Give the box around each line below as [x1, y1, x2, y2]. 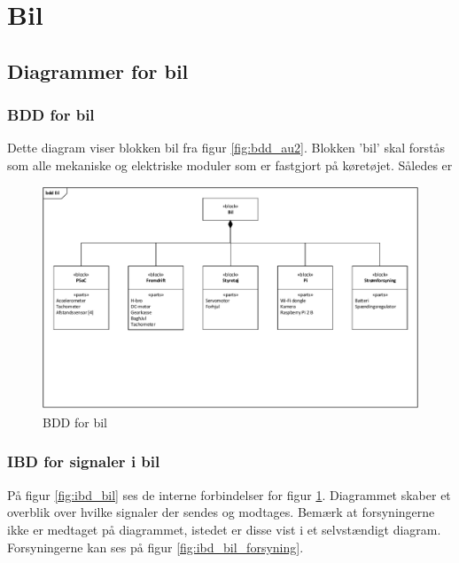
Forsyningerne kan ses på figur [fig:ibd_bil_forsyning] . [7, 537, 304, 556]
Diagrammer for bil [7, 57, 189, 84]
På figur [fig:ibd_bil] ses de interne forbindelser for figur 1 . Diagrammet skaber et [7, 485, 451, 504]
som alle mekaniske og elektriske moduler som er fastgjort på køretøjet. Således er [7, 155, 453, 174]
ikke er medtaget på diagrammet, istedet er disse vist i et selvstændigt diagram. [7, 520, 441, 538]
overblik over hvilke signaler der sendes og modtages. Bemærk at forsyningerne [7, 503, 435, 521]
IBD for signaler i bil [7, 450, 160, 473]
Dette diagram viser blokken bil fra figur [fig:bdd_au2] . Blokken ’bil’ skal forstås [7, 138, 446, 157]
